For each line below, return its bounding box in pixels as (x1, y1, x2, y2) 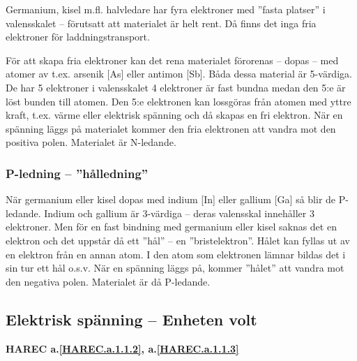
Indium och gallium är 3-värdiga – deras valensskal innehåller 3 (44, 205, 314, 220)
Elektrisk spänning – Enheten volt (6, 308, 257, 330)
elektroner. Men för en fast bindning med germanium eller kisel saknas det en (6, 219, 337, 234)
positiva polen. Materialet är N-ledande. (6, 135, 176, 149)
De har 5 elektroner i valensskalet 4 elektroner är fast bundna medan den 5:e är (6, 80, 346, 94)
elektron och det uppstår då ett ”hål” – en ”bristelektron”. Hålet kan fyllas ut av (6, 233, 350, 247)
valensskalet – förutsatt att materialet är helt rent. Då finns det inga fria (6, 15, 317, 30)
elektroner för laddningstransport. (6, 29, 150, 44)
